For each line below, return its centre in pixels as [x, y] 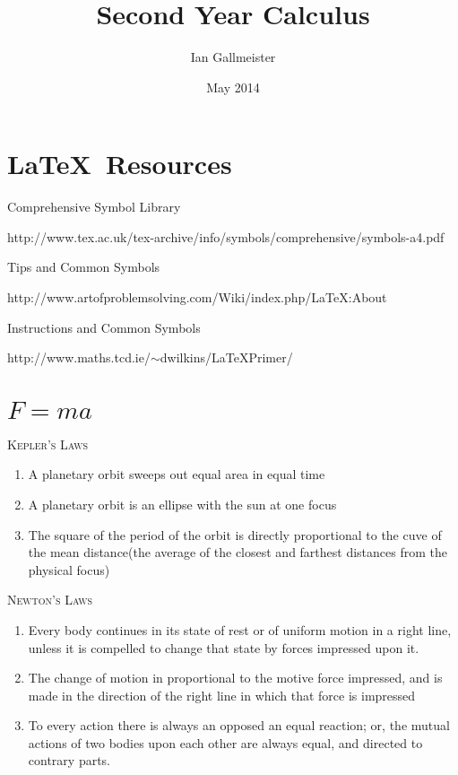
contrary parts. [69, 760]
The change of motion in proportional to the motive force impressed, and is [235, 678]
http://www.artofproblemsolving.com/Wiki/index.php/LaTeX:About [197, 297]
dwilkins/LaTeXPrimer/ [226, 357]
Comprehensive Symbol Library [94, 207]
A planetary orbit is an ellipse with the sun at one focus [182, 504]
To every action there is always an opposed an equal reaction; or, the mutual [239, 725]
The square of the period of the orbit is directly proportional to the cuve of [235, 534]
